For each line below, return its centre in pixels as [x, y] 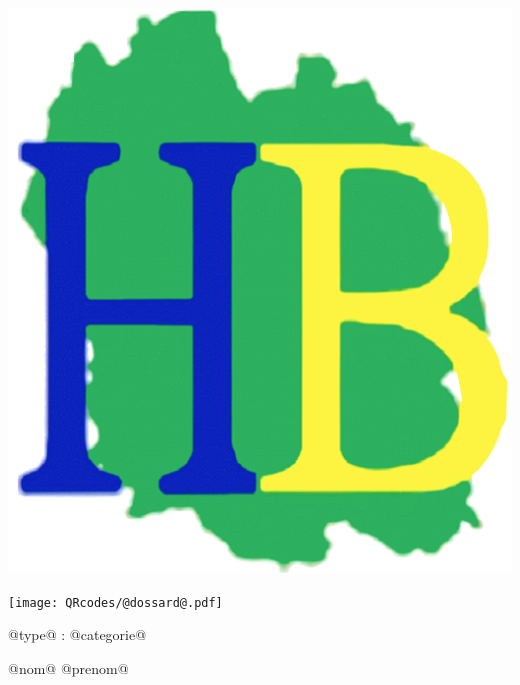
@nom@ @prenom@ [68, 667]
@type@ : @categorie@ [77, 634]
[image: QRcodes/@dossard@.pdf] [115, 602]
